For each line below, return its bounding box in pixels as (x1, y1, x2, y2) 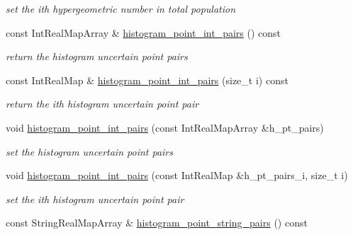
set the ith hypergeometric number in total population (6, 1, 236, 16)
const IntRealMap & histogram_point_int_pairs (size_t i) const (6, 72, 288, 87)
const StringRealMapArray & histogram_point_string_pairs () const (6, 215, 308, 230)
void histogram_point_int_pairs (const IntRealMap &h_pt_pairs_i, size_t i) (6, 168, 348, 183)
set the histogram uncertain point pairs (6, 144, 173, 159)
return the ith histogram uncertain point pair (6, 96, 199, 111)
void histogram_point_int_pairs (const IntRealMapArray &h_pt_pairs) (6, 120, 324, 134)
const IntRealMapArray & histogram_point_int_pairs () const (6, 25, 281, 40)
